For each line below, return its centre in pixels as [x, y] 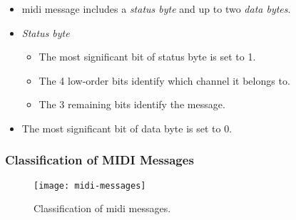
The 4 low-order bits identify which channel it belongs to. [164, 80]
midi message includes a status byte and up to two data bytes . [156, 9]
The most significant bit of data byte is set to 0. [127, 128]
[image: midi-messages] [90, 185]
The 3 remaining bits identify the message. [132, 104]
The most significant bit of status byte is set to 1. [147, 57]
